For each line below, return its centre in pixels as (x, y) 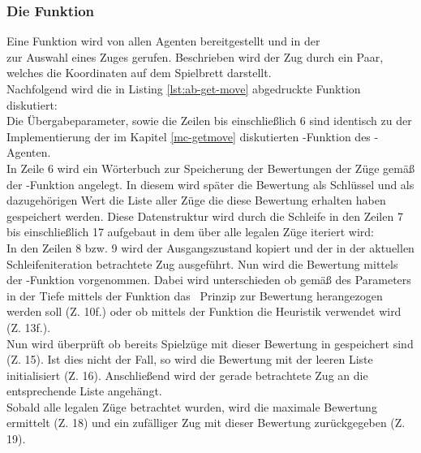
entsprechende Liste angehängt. (84, 391)
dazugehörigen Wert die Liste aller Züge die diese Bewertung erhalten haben (196, 200)
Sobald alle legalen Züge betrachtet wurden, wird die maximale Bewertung (192, 406)
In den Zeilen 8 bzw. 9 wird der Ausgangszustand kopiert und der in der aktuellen (210, 247)
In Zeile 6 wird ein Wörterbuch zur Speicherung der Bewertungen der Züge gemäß (210, 168)
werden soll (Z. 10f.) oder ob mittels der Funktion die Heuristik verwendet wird (204, 311)
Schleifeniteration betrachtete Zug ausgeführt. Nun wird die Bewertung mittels (202, 263)
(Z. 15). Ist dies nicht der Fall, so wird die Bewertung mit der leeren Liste (190, 359)
